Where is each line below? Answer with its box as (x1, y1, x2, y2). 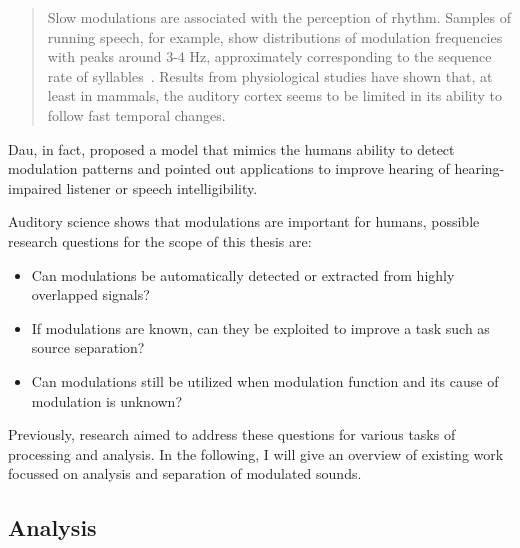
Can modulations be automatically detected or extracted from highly (31, 264, 455, 285)
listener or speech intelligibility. (66, 177, 258, 198)
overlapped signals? (31, 284, 150, 305)
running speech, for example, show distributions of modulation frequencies (47, 26, 503, 47)
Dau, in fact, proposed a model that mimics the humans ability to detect (8, 138, 455, 159)
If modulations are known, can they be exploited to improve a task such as (31, 317, 490, 338)
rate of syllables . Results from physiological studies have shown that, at (47, 65, 493, 86)
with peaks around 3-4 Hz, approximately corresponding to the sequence (47, 46, 492, 67)
